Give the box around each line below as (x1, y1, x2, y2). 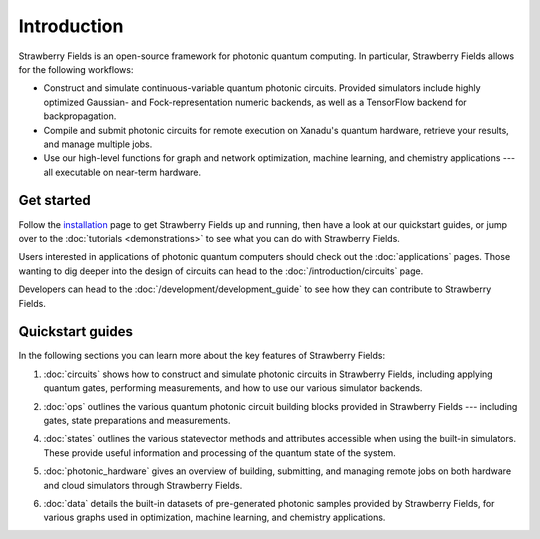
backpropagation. (43, 110, 117, 122)
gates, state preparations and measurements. (43, 415, 231, 426)
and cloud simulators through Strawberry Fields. (43, 479, 243, 491)
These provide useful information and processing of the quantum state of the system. (43, 446, 397, 459)
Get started (18, 192, 91, 209)
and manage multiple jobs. (43, 138, 153, 150)
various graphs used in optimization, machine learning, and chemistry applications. (43, 511, 386, 524)
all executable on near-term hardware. (43, 166, 202, 178)
